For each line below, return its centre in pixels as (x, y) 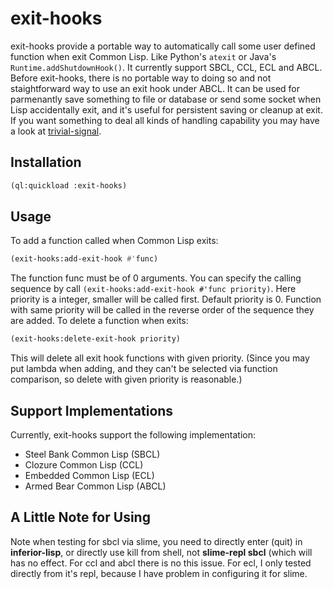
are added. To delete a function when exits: (99, 321)
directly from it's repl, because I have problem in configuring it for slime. (159, 573)
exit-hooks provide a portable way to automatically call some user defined (163, 46)
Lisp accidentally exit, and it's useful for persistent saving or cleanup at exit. (166, 109)
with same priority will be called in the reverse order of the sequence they (162, 310)
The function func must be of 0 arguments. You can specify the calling (156, 278)
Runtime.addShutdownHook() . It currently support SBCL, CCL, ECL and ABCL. (166, 67)
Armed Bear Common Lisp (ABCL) (95, 486)
